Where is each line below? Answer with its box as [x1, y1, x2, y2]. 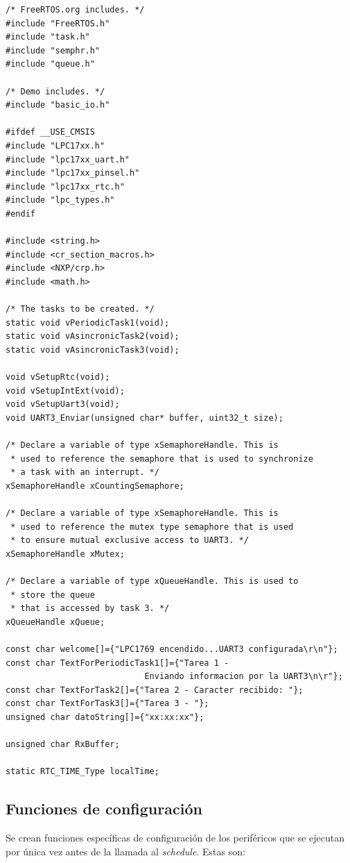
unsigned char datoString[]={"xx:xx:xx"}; [6, 712, 204, 722]
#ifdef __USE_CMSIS [6, 127, 95, 137]
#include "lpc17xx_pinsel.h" [6, 168, 140, 178]
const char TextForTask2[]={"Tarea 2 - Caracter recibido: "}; [6, 685, 304, 695]
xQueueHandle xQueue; [6, 617, 105, 627]
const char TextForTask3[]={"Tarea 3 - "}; [6, 698, 209, 709]
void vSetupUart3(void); [6, 399, 120, 410]
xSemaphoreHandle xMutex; [6, 548, 125, 559]
